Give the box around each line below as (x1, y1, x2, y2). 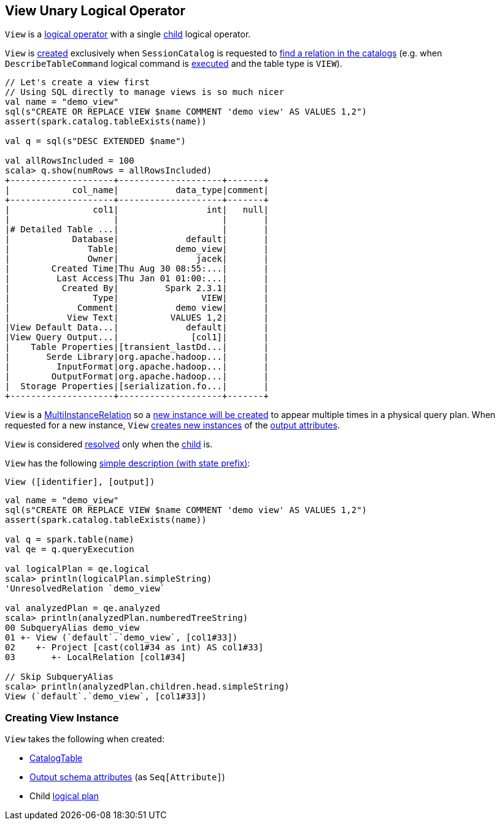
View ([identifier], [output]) (5, 477, 155, 487)
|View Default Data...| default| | (5, 322, 269, 333)
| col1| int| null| (5, 205, 269, 215)
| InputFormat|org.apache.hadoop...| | (5, 362, 269, 372)
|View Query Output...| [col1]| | (5, 332, 269, 343)
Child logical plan (29, 791, 99, 802)
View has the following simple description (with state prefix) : (5, 458, 250, 469)
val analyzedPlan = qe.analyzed (5, 603, 160, 614)
